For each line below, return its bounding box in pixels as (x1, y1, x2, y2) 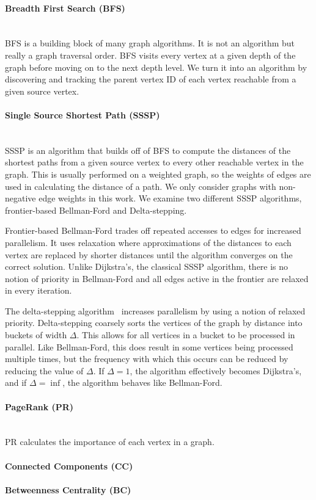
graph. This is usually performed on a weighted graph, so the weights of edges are (5, 167, 311, 180)
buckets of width (5, 328, 67, 341)
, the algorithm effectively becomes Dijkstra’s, (130, 364, 302, 377)
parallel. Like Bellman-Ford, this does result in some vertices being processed (5, 340, 293, 353)
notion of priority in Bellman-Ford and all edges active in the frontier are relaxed (5, 272, 309, 284)
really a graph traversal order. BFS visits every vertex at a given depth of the (5, 48, 296, 61)
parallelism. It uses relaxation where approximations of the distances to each (5, 236, 292, 248)
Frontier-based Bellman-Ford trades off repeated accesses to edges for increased (5, 224, 301, 237)
